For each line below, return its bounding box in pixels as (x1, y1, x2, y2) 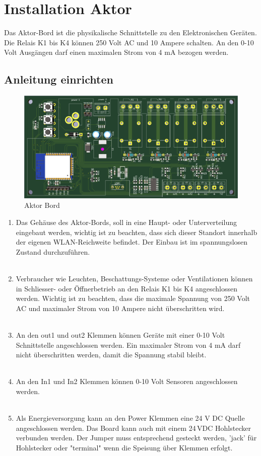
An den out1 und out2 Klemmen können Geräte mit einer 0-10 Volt (16, 329, 225, 340)
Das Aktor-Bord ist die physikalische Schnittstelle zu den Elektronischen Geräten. (4, 27, 257, 38)
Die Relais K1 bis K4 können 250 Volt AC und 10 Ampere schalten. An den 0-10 (4, 37, 254, 47)
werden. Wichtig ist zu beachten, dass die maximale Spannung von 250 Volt (16, 293, 250, 303)
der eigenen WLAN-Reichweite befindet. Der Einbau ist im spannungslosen (16, 237, 248, 247)
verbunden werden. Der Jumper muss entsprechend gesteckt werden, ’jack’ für (16, 432, 257, 443)
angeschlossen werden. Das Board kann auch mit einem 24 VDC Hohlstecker (16, 422, 251, 433)
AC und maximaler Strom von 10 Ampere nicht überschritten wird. (16, 302, 225, 313)
